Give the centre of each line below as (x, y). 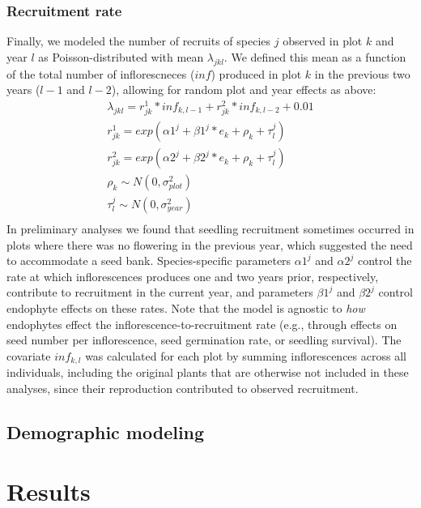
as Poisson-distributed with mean (121, 56)
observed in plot (323, 41)
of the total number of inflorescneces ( (101, 73)
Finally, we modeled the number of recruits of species (139, 41)
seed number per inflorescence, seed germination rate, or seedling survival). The (204, 340)
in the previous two (362, 73)
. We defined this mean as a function (315, 56)
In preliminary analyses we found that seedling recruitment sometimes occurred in (210, 229)
